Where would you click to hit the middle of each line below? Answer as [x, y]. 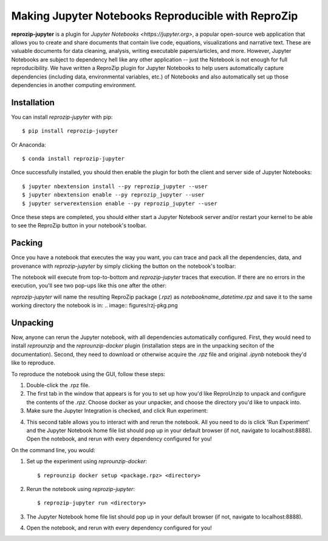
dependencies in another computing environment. [74, 85]
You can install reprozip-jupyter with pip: [62, 117]
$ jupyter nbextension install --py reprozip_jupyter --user [115, 186]
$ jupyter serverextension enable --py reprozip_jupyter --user [120, 203]
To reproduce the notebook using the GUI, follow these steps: [88, 374]
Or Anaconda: [29, 145]
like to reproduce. [33, 363]
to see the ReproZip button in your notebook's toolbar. [79, 226]
